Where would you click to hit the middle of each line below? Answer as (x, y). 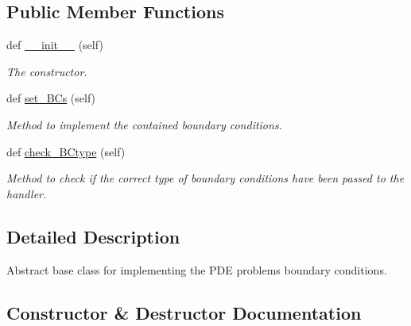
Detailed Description (93, 236)
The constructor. (47, 71)
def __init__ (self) (55, 45)
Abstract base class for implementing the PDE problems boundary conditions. (197, 269)
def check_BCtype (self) (66, 151)
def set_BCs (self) (51, 98)
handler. (27, 193)
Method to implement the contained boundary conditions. (144, 124)
